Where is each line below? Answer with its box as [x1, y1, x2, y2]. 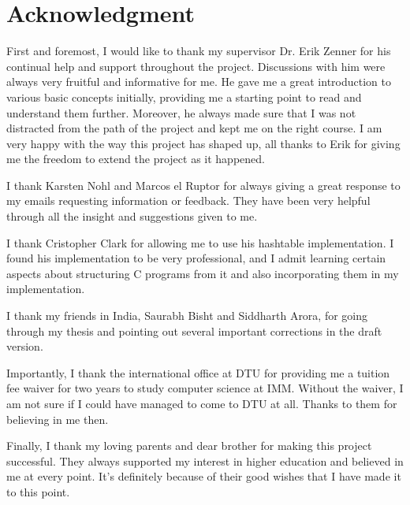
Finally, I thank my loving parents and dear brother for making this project [6, 437, 372, 454]
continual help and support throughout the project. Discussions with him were [6, 58, 386, 74]
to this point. [6, 483, 70, 499]
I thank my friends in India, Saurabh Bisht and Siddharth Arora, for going [6, 307, 368, 324]
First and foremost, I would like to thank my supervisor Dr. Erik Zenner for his [6, 43, 391, 59]
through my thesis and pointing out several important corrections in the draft [6, 322, 382, 339]
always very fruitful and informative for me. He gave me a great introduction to [6, 73, 391, 90]
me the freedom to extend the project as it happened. [6, 150, 265, 167]
